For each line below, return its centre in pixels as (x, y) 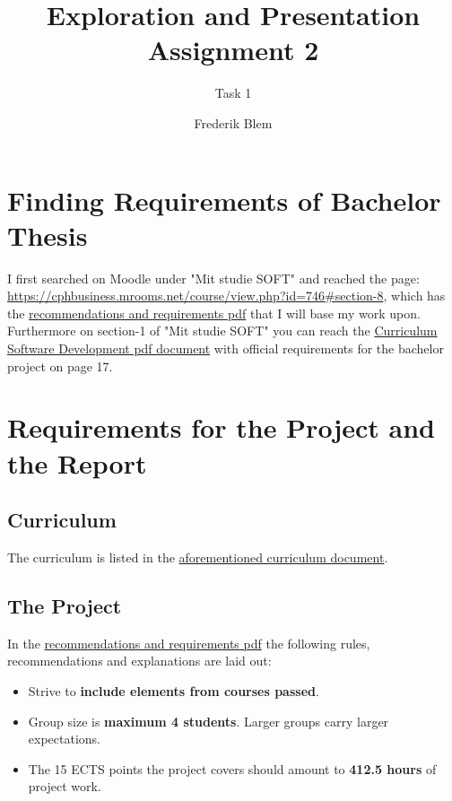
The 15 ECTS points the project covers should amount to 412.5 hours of (232, 768)
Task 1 (233, 93)
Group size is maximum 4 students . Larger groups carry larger (209, 721)
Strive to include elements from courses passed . (174, 690)
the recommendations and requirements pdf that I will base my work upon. (214, 313)
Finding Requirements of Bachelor (224, 200)
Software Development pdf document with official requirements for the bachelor (226, 348)
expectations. (64, 739)
